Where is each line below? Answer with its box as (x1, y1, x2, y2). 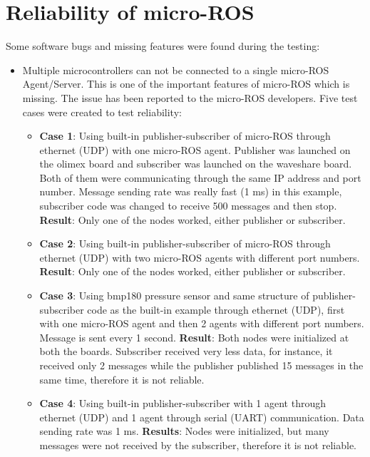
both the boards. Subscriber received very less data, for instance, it (39, 344, 333, 359)
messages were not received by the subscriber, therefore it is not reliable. (39, 437, 356, 452)
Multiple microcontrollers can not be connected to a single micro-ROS (22, 62, 329, 77)
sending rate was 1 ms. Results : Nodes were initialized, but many (39, 423, 329, 438)
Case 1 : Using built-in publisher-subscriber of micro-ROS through (39, 128, 331, 143)
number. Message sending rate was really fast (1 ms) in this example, (39, 184, 342, 199)
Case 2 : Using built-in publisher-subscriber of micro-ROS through (39, 236, 331, 251)
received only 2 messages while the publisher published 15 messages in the (39, 358, 364, 372)
